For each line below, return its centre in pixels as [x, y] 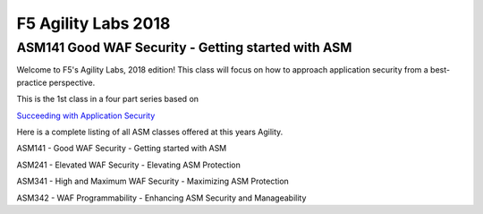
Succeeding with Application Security [86, 116]
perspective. [72, 82]
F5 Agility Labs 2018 [93, 23]
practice [32, 82]
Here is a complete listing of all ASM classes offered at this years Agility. [150, 132]
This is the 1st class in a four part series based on [108, 99]
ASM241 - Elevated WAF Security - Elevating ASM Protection [128, 165]
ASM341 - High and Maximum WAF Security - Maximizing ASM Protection [153, 181]
